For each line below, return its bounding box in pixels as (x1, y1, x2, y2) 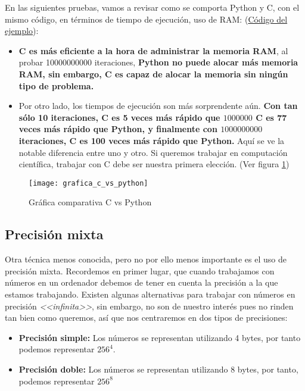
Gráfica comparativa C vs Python (29, 196, 152, 208)
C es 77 (256, 111, 287, 123)
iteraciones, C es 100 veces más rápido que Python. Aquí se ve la (18, 134, 285, 146)
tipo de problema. (18, 79, 94, 92)
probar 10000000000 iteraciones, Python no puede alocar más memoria (18, 56, 298, 68)
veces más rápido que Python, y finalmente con (18, 123, 217, 135)
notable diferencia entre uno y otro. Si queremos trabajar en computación (18, 146, 288, 158)
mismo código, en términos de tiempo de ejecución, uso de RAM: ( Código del (5, 12, 288, 25)
